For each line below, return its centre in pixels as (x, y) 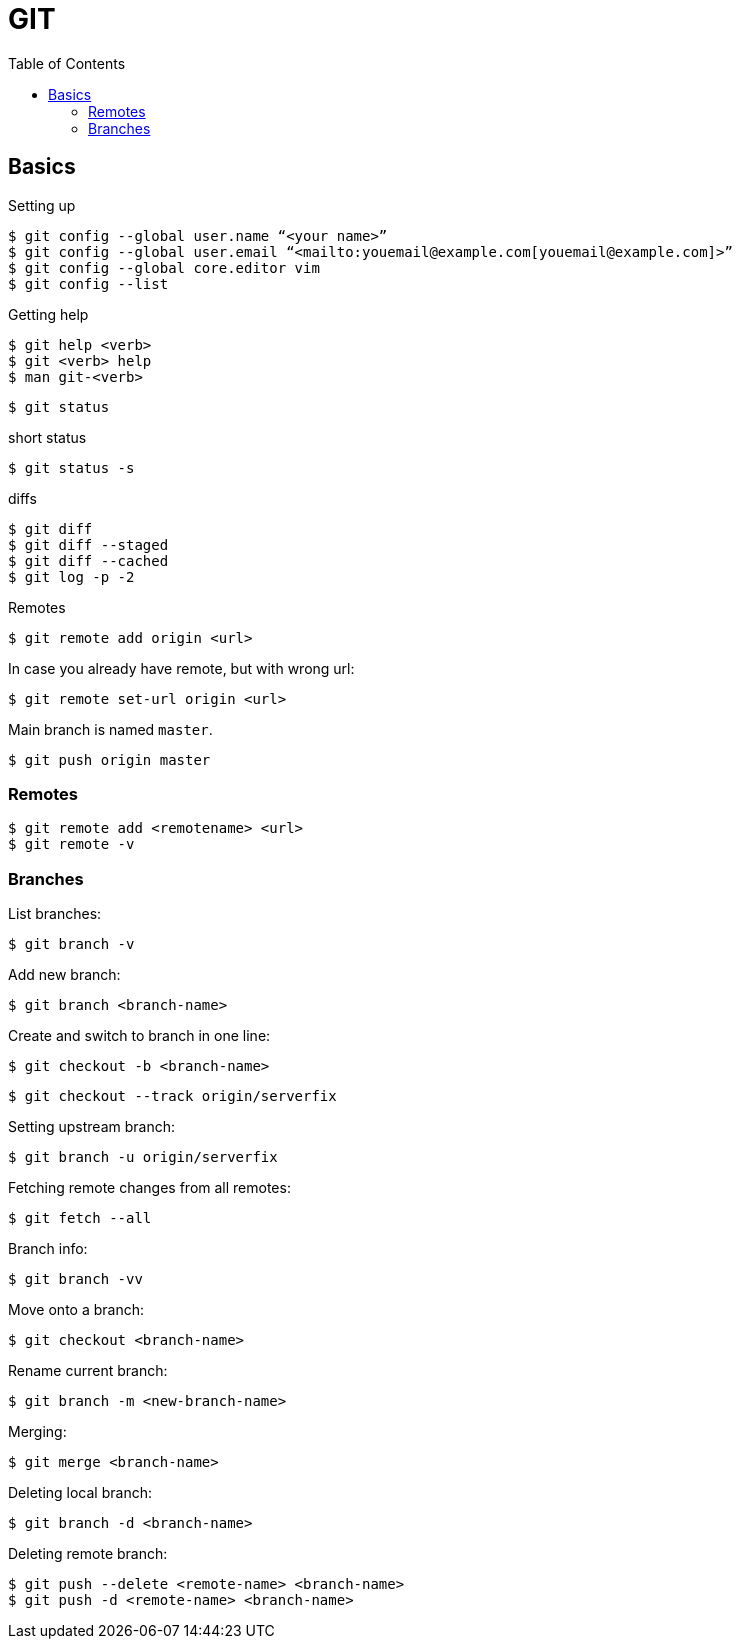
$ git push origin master (109, 759)
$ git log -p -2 (71, 576)
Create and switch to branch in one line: (139, 1036)
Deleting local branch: (80, 1493)
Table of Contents (67, 63)
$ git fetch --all (80, 1218)
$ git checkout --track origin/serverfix (172, 1096)
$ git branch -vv (75, 1279)
